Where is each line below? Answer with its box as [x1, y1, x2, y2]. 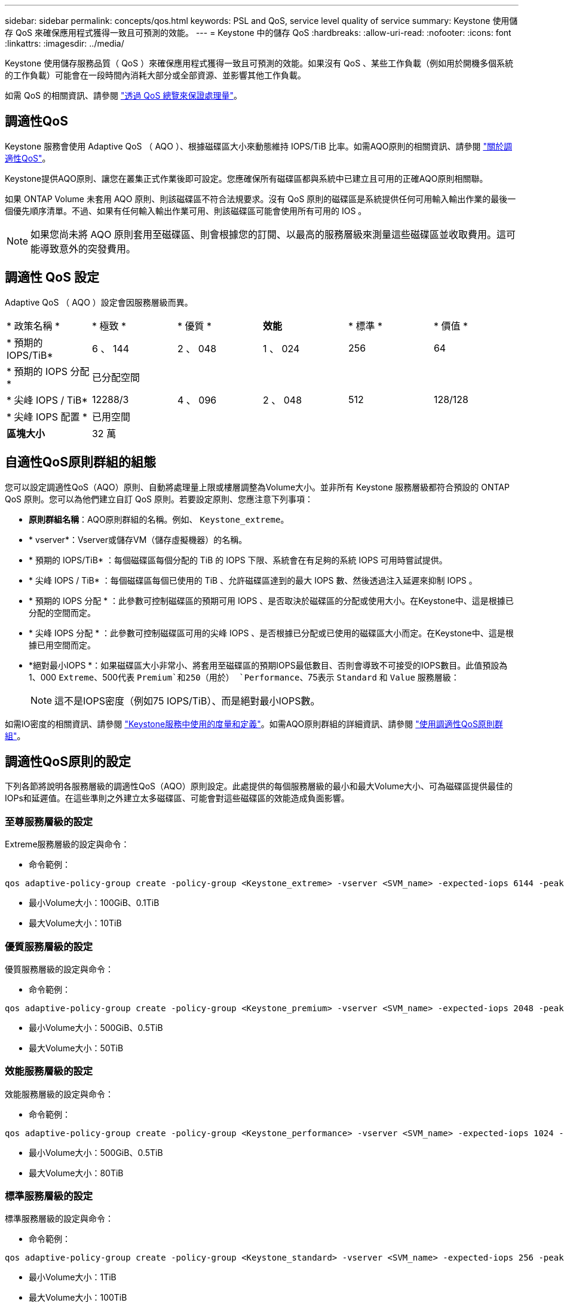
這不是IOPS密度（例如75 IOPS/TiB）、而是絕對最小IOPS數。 [54, 694, 320, 707]
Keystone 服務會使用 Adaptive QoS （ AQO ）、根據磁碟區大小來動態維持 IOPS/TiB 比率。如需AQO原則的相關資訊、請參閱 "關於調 [5, 141, 512, 151]
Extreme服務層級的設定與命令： [5, 839, 130, 850]
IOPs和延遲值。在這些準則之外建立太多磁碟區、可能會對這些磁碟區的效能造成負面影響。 [5, 793, 350, 804]
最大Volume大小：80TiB [29, 1167, 124, 1178]
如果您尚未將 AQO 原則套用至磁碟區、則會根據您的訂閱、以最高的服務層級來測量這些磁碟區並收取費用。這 [30, 228, 507, 240]
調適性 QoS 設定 [5, 270, 99, 285]
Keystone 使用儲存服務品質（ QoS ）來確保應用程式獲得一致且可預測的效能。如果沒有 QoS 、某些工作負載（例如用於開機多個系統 [5, 58, 514, 68]
